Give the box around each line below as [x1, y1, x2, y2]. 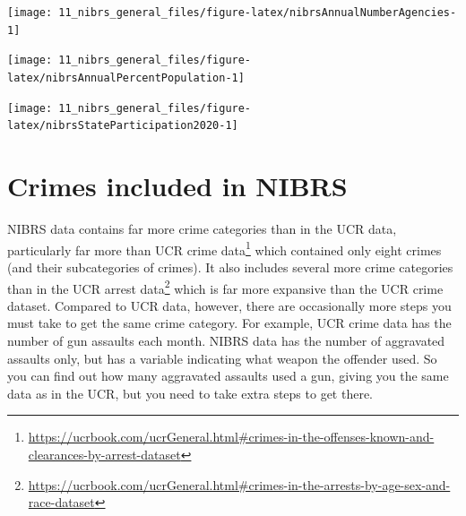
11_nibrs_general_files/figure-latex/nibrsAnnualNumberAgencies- [58, 6, 457, 19]
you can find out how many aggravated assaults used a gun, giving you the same [7, 366, 449, 385]
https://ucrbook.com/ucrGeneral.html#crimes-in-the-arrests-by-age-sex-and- [28, 475, 451, 494]
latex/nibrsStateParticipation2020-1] [7, 119, 238, 133]
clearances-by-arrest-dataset [28, 444, 181, 463]
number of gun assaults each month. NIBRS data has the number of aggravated [7, 331, 445, 349]
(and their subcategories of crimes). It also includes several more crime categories [7, 257, 453, 276]
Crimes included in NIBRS [7, 168, 348, 204]
